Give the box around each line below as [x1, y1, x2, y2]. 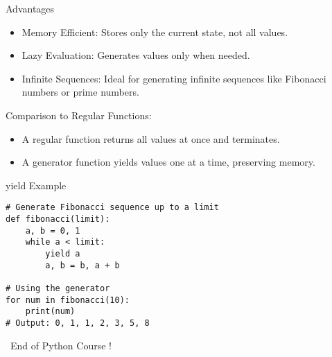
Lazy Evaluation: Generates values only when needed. [21, 48, 250, 62]
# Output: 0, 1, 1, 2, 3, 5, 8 [6, 317, 150, 328]
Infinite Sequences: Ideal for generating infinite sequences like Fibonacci [21, 71, 326, 85]
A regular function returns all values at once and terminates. [21, 131, 280, 146]
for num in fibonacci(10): [6, 295, 130, 305]
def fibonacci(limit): [6, 214, 110, 224]
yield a [45, 248, 80, 259]
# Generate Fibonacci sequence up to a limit [6, 202, 219, 213]
